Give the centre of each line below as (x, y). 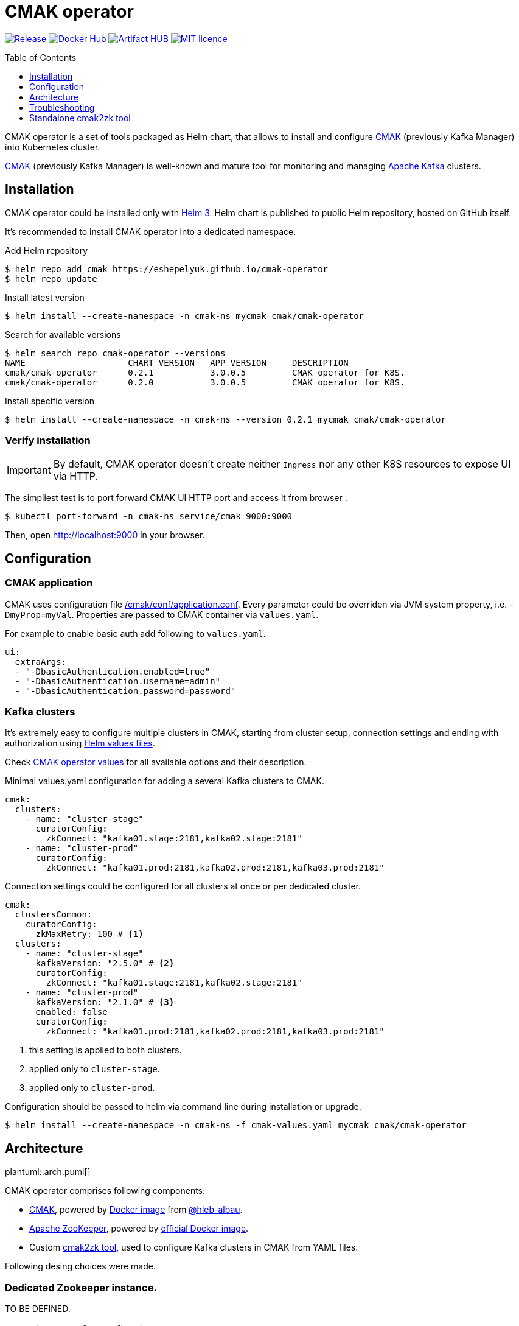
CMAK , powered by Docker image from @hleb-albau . (136, 1210)
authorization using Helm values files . (80, 743)
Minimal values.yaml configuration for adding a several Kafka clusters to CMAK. (165, 781)
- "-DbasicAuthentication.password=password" (125, 691)
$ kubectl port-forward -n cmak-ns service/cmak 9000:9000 (149, 517)
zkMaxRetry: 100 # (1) (89, 934)
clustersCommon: (54, 915)
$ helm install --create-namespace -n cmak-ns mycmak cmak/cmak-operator (185, 316)
